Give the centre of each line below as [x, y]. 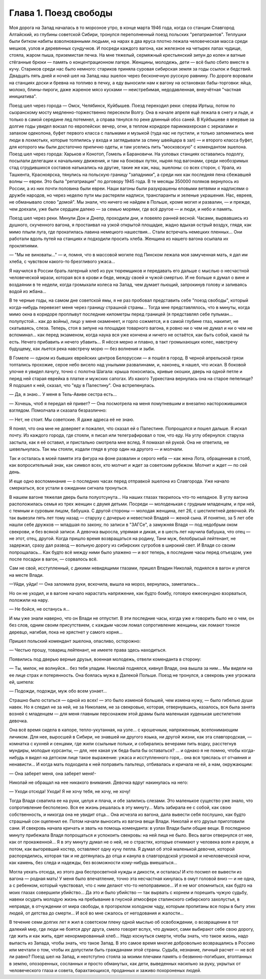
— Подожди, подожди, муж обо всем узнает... [58, 691]
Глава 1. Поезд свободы [61, 13]
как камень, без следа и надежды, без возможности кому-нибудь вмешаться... [93, 863]
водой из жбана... [28, 291]
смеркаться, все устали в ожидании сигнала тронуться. [68, 488]
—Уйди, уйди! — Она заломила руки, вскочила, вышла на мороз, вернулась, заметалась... [105, 584]
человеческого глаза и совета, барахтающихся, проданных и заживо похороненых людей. [105, 971]
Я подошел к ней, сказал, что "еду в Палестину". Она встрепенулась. [82, 385]
